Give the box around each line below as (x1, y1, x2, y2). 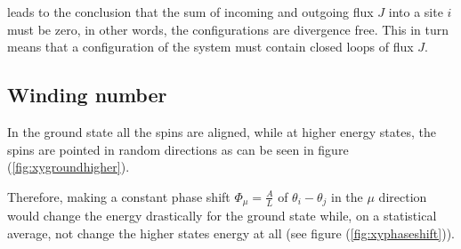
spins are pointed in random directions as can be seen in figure (7, 140, 349, 158)
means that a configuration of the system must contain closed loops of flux (7, 37, 414, 56)
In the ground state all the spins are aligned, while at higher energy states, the (7, 122, 436, 141)
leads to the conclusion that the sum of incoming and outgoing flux (7, 3, 374, 20)
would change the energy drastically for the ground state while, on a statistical (7, 206, 437, 225)
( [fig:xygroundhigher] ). (7, 157, 130, 176)
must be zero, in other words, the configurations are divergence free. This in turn (7, 20, 449, 38)
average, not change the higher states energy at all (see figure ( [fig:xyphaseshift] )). (7, 223, 455, 242)
